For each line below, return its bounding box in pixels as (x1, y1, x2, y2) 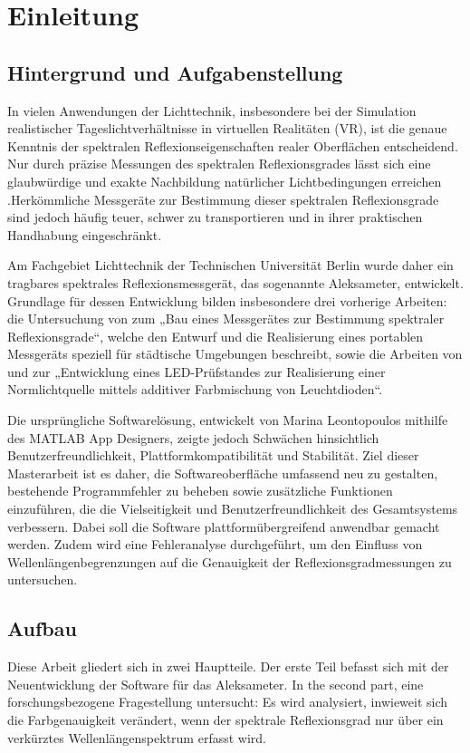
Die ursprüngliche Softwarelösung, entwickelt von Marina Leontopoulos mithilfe (7, 410, 448, 430)
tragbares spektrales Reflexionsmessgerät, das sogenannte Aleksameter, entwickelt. (7, 273, 464, 292)
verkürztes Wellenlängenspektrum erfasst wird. (7, 728, 266, 747)
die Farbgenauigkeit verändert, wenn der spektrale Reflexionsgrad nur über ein (7, 710, 444, 729)
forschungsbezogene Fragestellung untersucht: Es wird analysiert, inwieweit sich (7, 692, 448, 711)
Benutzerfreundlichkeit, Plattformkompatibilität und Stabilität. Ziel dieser (7, 446, 419, 465)
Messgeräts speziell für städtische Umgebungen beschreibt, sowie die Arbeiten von (7, 344, 463, 363)
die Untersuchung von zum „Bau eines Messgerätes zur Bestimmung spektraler (7, 309, 445, 328)
